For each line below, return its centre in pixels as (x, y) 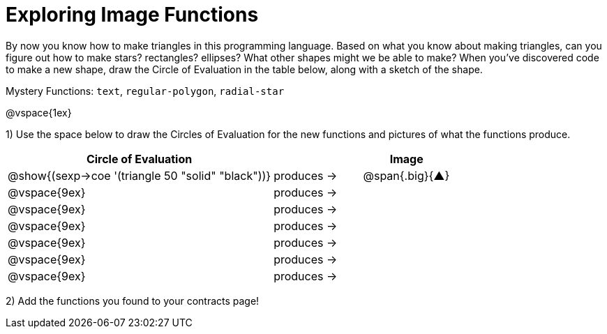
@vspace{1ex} (39, 112)
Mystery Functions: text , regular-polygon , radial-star (145, 91)
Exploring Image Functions (132, 15)
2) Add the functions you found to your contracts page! (133, 301)
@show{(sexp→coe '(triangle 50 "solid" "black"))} (140, 175)
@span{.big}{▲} (406, 175)
